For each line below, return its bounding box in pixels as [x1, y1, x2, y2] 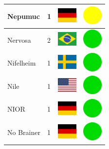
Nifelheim [7, 58, 36, 68]
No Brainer [7, 127, 40, 137]
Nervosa [7, 34, 31, 45]
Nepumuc [7, 11, 40, 21]
